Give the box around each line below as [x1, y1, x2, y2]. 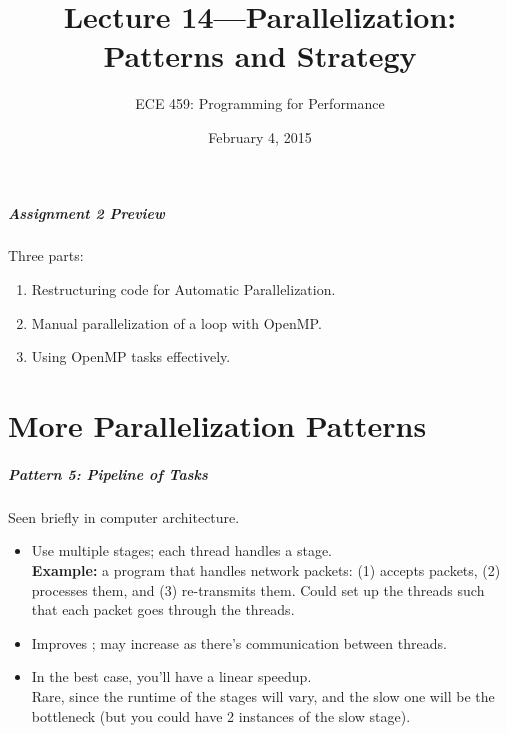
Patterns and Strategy [103, 35, 417, 76]
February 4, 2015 [208, 126, 312, 147]
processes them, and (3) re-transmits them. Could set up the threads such [31, 579, 485, 600]
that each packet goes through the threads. [31, 599, 295, 620]
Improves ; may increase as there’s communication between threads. [31, 632, 447, 653]
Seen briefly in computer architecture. [8, 506, 240, 527]
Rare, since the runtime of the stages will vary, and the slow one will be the [31, 685, 495, 706]
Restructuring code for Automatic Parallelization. [31, 279, 336, 300]
